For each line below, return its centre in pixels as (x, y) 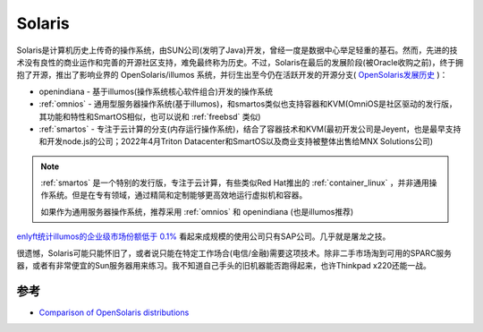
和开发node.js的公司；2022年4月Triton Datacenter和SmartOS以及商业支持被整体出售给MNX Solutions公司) (236, 141)
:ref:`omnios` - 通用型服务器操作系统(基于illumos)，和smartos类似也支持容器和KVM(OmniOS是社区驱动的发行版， (248, 104)
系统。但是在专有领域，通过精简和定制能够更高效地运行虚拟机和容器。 (178, 195)
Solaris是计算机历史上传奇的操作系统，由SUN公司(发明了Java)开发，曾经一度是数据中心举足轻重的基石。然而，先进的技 (237, 50)
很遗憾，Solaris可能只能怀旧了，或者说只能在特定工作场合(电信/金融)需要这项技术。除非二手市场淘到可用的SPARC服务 (234, 253)
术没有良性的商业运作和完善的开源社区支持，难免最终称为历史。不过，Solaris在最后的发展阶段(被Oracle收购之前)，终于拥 (240, 62)
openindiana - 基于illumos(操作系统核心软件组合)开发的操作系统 (156, 91)
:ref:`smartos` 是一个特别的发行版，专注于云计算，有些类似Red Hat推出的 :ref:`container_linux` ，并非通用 (235, 183)
